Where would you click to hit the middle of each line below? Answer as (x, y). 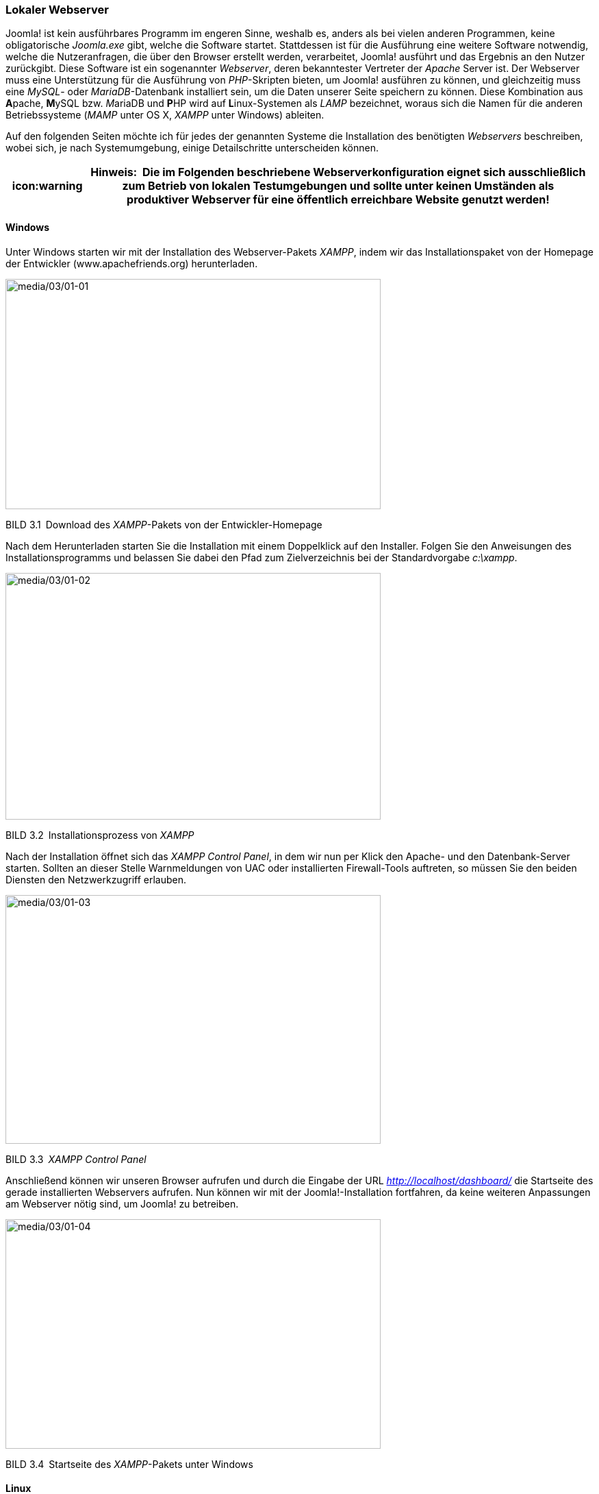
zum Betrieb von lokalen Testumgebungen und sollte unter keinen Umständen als (338, 186)
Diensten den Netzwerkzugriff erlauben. (96, 879)
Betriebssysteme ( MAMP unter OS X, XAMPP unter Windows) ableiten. (165, 115)
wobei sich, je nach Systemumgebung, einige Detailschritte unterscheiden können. (192, 148)
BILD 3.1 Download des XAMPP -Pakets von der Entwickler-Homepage (164, 524)
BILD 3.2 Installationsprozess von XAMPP (100, 835)
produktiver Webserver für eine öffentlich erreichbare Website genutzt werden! (338, 200)
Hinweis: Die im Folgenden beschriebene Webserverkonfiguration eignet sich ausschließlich (338, 172)
